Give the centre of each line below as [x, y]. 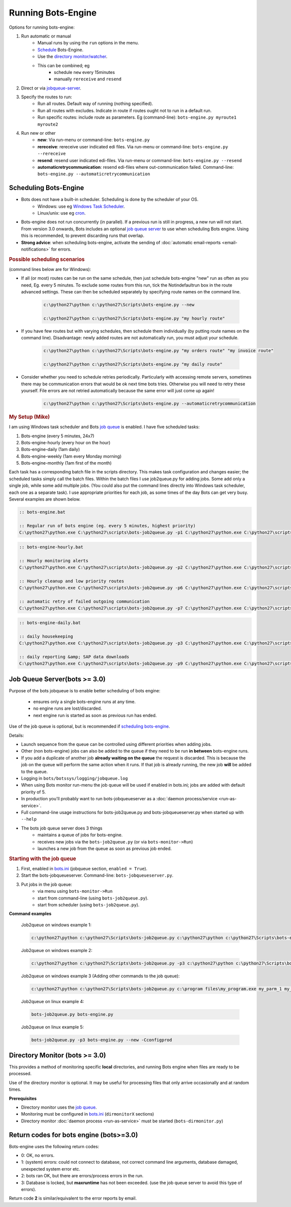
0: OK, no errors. [38, 1155]
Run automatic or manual [46, 36]
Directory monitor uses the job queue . [59, 1107]
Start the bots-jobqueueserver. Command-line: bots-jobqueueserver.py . [97, 875]
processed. [20, 1074]
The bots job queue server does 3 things [62, 828]
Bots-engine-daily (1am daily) [50, 450]
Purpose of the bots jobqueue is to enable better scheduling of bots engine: [85, 690]
